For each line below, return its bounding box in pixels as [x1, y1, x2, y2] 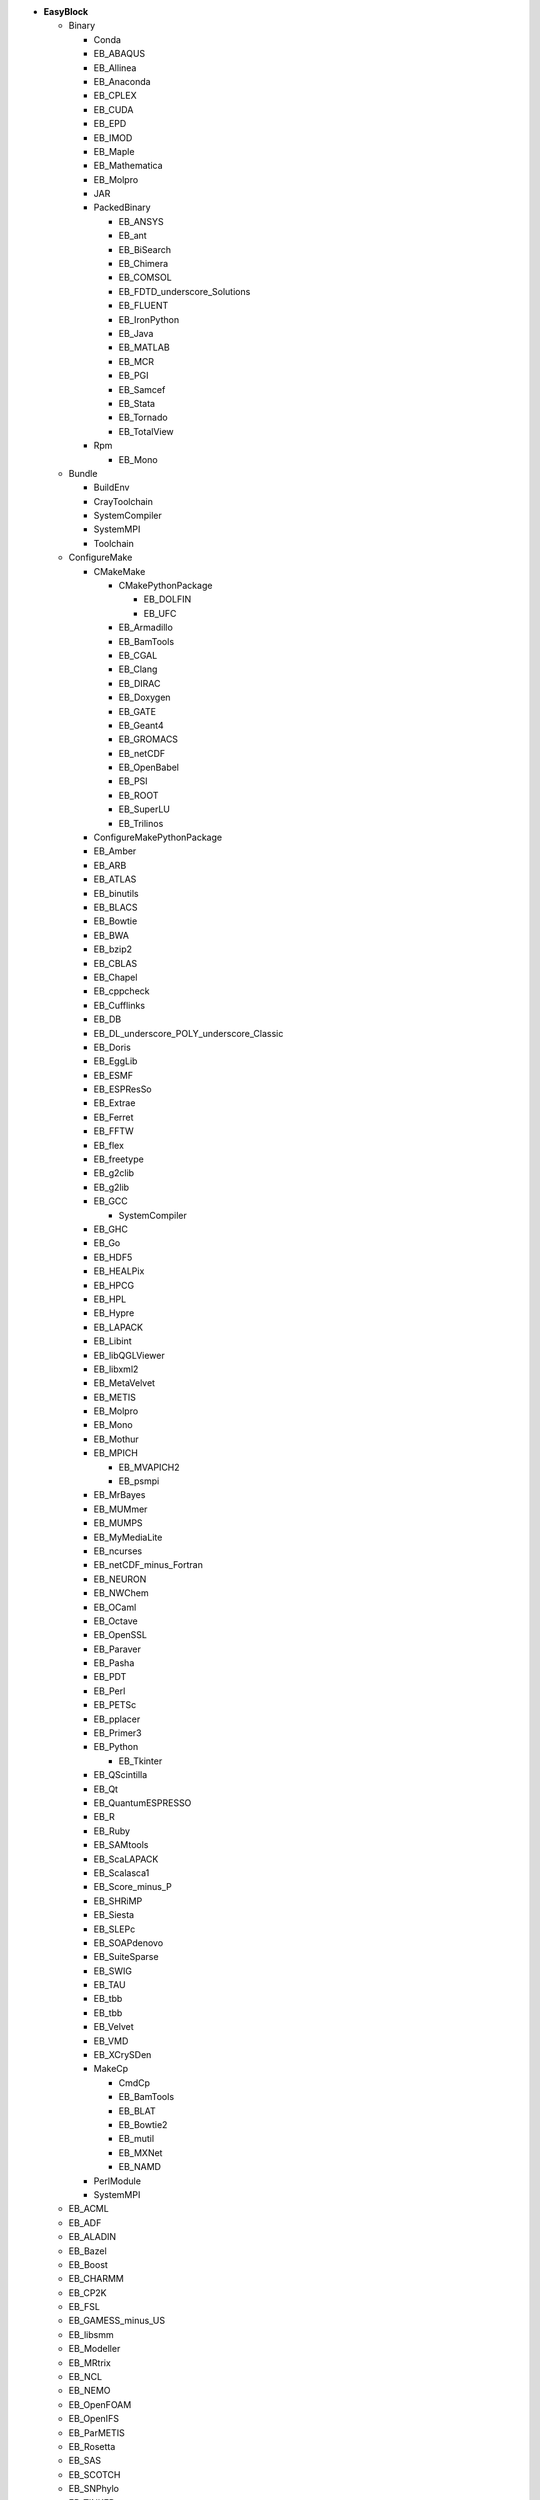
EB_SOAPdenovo [93, 1936, 164, 1949]
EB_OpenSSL [93, 1629, 147, 1641]
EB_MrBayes [93, 1489, 146, 1501]
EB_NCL [68, 2371, 103, 2383]
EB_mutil [118, 2133, 155, 2145]
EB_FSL [68, 2301, 100, 2313]
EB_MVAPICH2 [118, 1461, 180, 1473]
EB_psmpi [118, 1475, 160, 1487]
